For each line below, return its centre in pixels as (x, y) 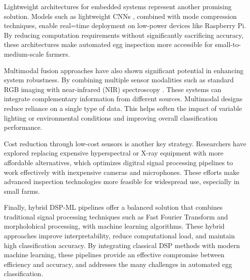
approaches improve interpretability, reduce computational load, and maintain (119, 236)
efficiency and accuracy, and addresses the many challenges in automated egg (118, 264)
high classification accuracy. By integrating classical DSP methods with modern (122, 245)
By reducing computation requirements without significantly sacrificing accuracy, (124, 35)
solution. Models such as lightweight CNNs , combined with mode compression (120, 16)
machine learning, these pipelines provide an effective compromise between (114, 255)
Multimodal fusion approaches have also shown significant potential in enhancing (124, 70)
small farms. (22, 191)
